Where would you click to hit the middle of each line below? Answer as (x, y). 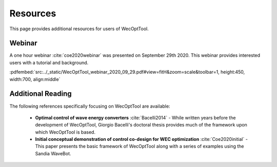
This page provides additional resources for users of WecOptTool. (79, 29)
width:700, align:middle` (35, 79)
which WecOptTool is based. (65, 132)
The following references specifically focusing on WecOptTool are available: (90, 106)
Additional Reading (41, 94)
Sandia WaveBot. (53, 153)
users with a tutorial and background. (49, 62)
